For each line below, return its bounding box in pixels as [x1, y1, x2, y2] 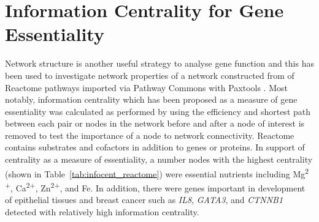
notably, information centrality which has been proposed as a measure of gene [5, 93, 298, 106]
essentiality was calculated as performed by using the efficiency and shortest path [5, 105, 311, 117]
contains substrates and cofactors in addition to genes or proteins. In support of [5, 141, 305, 154]
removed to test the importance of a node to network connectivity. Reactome [5, 128, 294, 141]
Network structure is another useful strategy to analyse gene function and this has [5, 57, 314, 70]
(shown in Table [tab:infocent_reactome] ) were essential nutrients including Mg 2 [5, 165, 309, 180]
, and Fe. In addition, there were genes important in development [60, 181, 306, 194]
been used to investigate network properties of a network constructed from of [5, 68, 294, 81]
